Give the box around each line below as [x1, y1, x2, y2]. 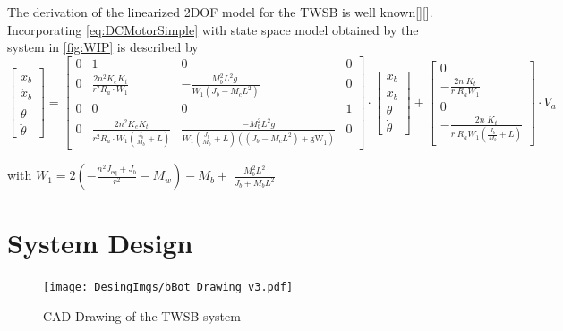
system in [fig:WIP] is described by [7, 38, 199, 56]
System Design [7, 225, 193, 261]
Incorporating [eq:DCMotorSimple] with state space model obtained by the [7, 20, 419, 38]
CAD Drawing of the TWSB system [43, 306, 241, 325]
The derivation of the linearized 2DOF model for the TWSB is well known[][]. [7, 3, 433, 21]
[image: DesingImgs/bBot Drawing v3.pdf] [43, 281, 294, 294]
